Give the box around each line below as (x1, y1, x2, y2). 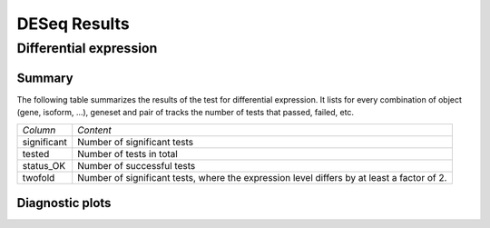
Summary (16, 70, 73, 85)
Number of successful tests (77, 159, 196, 172)
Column (22, 124, 56, 136)
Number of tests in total (77, 147, 179, 160)
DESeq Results (16, 14, 131, 34)
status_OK (22, 159, 66, 172)
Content (77, 124, 113, 136)
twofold (22, 171, 55, 183)
